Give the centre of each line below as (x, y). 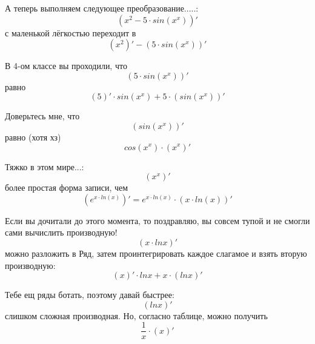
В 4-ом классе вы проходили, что (66, 66)
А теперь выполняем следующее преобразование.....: (102, 8)
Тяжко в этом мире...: (45, 166)
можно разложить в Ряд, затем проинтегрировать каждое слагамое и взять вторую (156, 253)
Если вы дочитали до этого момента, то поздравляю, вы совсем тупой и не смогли (157, 220)
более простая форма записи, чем (67, 187)
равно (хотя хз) (33, 137)
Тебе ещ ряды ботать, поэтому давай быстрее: (90, 295)
